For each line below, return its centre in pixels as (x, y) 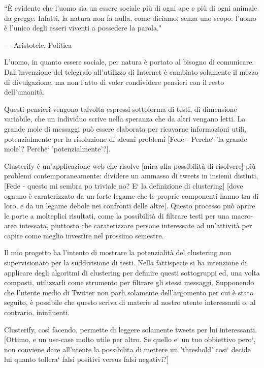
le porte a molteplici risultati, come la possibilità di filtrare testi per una (117, 215)
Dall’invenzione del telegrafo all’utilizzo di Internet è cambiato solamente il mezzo (131, 71)
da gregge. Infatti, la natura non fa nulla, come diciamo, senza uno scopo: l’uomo (130, 18)
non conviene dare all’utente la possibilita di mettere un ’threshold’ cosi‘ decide (127, 349)
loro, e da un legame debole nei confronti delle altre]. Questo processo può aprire (130, 206)
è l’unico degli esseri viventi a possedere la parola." (83, 28)
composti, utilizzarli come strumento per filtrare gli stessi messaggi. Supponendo (129, 282)
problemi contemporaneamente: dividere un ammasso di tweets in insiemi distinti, (131, 176)
